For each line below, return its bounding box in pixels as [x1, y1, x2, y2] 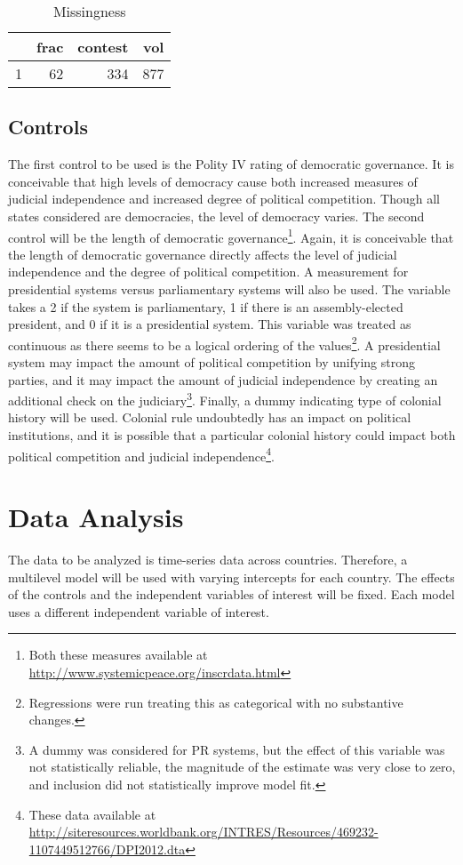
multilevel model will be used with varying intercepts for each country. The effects [8, 567, 455, 586]
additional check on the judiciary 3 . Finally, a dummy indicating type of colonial [8, 388, 442, 409]
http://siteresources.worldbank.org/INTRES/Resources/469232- [28, 822, 379, 841]
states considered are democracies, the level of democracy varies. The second [8, 206, 425, 225]
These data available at [28, 805, 156, 823]
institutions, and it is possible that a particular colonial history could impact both [8, 426, 456, 445]
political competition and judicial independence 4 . [8, 444, 275, 465]
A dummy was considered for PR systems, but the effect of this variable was [28, 740, 445, 758]
